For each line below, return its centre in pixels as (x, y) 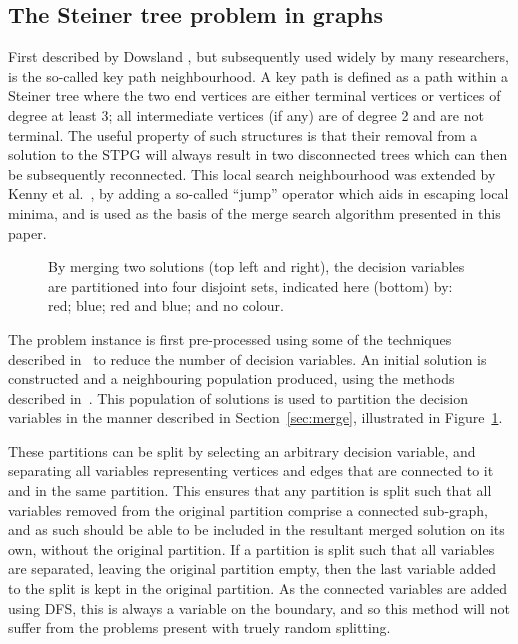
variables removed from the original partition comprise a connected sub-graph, (248, 509)
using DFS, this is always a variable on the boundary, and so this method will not (259, 607)
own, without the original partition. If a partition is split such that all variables (251, 548)
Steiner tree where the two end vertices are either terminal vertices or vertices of (254, 95)
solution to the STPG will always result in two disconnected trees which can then (258, 154)
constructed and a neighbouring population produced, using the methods (231, 378)
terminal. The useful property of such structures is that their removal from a (243, 134)
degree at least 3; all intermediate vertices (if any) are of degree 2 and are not (246, 114)
